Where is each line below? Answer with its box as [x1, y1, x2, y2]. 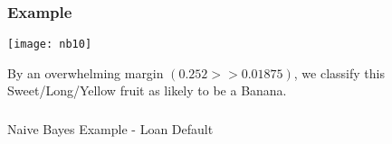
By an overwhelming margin [7, 63, 164, 82]
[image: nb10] [7, 38, 92, 51]
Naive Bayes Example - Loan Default [7, 119, 214, 138]
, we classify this [293, 63, 385, 82]
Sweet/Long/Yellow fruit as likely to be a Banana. [7, 81, 287, 100]
